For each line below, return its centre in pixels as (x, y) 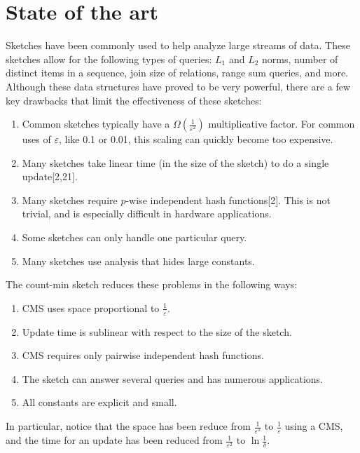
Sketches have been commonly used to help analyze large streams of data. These (178, 45)
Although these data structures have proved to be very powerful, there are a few (178, 86)
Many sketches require (70, 200)
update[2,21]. (50, 176)
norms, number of (300, 59)
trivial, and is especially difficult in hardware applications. (147, 214)
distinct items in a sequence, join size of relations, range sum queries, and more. (177, 73)
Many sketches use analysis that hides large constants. (138, 261)
